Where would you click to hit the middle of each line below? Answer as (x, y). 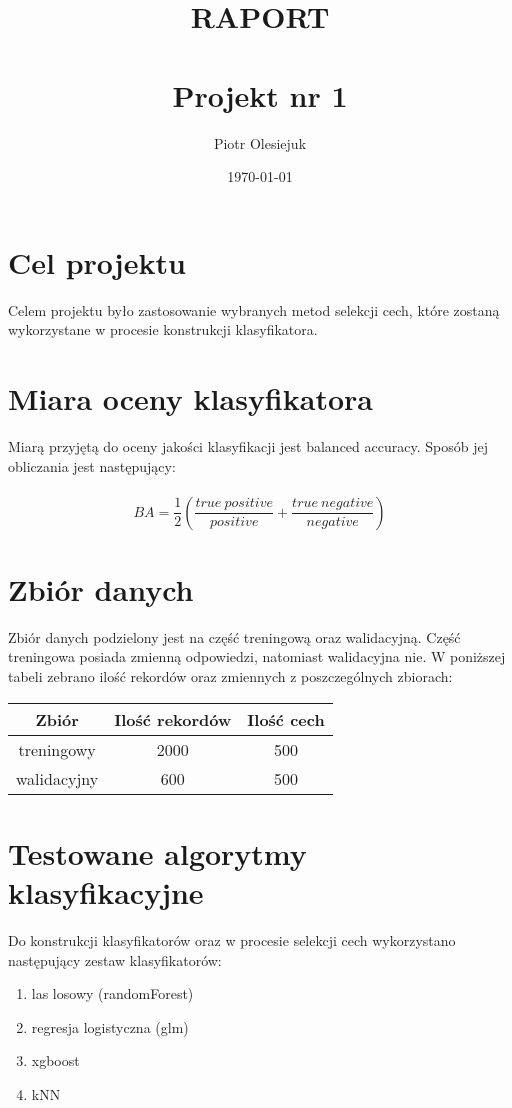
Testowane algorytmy (157, 852)
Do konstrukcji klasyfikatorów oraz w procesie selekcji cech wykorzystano (232, 939)
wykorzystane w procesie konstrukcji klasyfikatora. (163, 329)
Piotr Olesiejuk (260, 142)
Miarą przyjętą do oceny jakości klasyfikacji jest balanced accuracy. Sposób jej (248, 445)
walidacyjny (57, 778)
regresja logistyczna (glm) (110, 1026)
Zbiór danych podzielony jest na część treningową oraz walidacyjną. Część (234, 636)
